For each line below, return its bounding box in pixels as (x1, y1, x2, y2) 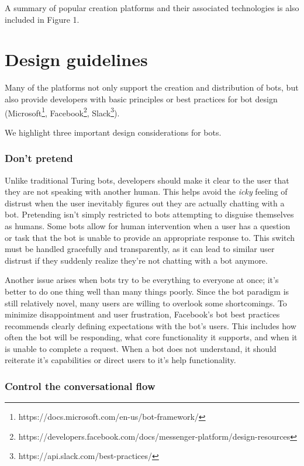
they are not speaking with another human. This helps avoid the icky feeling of (5, 185, 288, 198)
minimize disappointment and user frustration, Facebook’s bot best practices (5, 308, 280, 320)
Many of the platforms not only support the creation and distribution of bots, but (5, 81, 299, 94)
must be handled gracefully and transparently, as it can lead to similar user (5, 243, 275, 255)
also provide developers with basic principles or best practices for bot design (5, 92, 278, 105)
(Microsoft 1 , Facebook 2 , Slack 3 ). (5, 105, 120, 119)
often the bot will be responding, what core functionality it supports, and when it (5, 331, 298, 343)
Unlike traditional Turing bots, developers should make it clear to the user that (5, 174, 289, 186)
